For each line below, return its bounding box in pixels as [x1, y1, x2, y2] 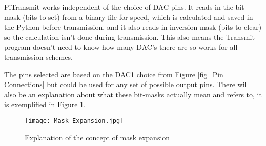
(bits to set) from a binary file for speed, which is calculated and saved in [23, 11, 253, 22]
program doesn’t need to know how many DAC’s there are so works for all [4, 41, 238, 52]
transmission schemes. [4, 51, 73, 62]
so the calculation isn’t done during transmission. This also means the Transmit [4, 31, 255, 42]
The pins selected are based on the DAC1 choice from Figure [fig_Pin [4, 69, 223, 79]
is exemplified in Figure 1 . [4, 99, 86, 110]
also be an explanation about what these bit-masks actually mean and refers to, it [4, 89, 262, 99]
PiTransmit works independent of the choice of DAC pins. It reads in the [4, 2, 233, 12]
